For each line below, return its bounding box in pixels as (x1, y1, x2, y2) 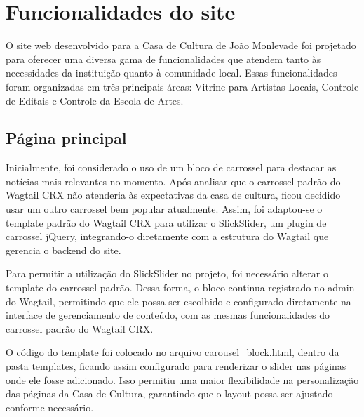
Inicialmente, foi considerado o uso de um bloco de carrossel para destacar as (6, 160, 337, 175)
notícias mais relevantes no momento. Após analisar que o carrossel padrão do (6, 173, 341, 188)
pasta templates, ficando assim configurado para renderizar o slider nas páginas (6, 359, 346, 373)
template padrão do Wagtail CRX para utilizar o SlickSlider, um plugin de (6, 215, 327, 230)
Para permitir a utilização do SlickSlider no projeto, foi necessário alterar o (6, 266, 328, 281)
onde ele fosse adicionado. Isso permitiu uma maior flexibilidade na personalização (6, 372, 359, 387)
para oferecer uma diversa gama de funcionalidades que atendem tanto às (6, 51, 321, 66)
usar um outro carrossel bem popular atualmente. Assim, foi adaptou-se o (6, 201, 323, 216)
